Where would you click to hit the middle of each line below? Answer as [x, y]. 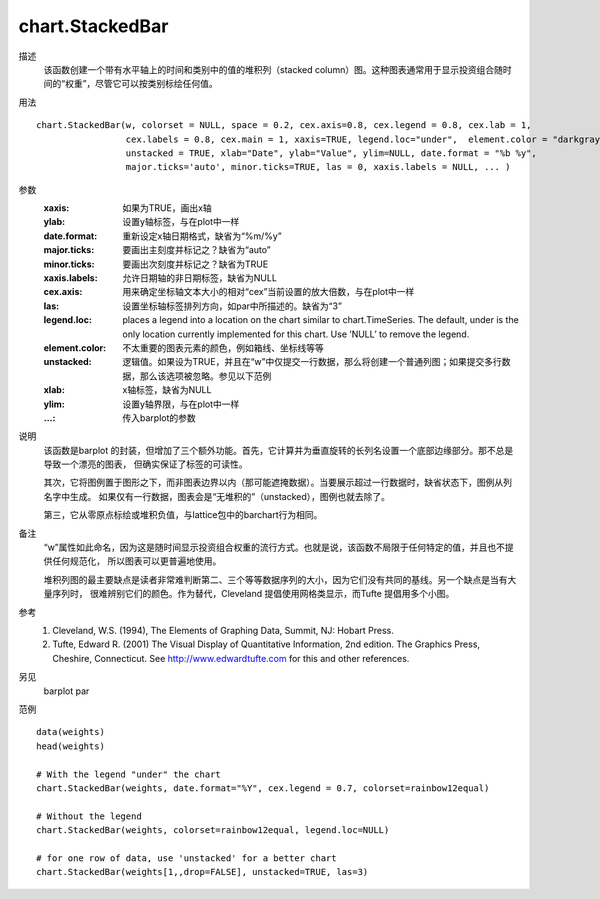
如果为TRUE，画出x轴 [167, 208]
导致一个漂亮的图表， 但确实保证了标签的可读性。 [145, 464]
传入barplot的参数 [159, 417]
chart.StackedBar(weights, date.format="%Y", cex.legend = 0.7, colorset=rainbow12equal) [263, 788]
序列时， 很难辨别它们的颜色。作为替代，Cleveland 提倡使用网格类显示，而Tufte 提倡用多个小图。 [253, 594]
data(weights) [70, 732]
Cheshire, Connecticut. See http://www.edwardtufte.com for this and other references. [231, 658]
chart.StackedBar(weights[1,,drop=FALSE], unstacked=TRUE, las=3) [202, 872]
